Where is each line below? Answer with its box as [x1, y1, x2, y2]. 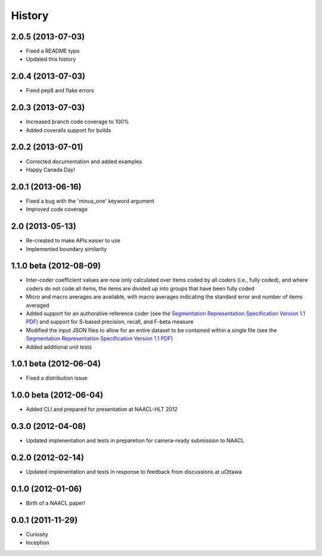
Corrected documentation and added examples [26, 158, 143, 165]
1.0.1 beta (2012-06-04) [11, 359, 101, 369]
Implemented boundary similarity [26, 245, 107, 253]
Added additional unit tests [26, 343, 92, 350]
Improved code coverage [26, 206, 88, 213]
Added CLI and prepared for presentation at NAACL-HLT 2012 [26, 406, 178, 413]
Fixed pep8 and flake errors [26, 87, 94, 94]
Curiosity [26, 531, 49, 538]
